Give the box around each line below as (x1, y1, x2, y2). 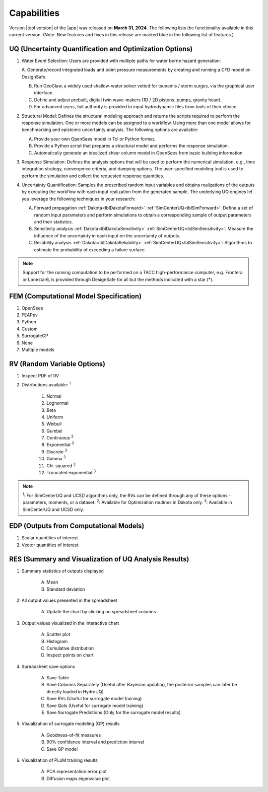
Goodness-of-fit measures (46, 732, 101, 738)
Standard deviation (46, 586, 85, 592)
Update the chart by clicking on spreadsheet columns (46, 609, 156, 615)
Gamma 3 (46, 455, 66, 462)
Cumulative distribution (46, 645, 94, 651)
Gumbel (46, 428, 63, 434)
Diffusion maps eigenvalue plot (46, 775, 110, 782)
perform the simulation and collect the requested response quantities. (21, 173, 165, 179)
